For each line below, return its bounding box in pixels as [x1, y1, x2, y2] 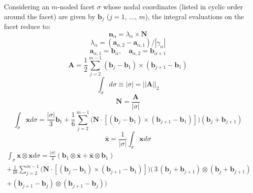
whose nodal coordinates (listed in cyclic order [103, 1, 243, 11]
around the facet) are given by [4, 11, 95, 21]
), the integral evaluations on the [145, 11, 244, 21]
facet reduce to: [4, 21, 51, 31]
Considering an [4, 1, 49, 11]
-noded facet [57, 1, 95, 11]
